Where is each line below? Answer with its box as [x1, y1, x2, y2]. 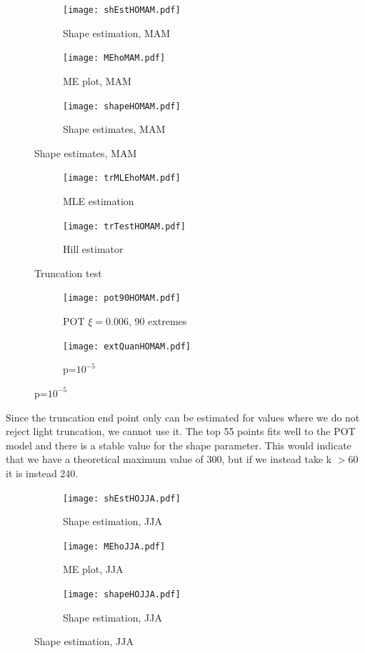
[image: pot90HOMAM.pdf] [63, 293, 181, 304]
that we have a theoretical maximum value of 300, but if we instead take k [6, 452, 332, 467]
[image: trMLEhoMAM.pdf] [63, 173, 181, 184]
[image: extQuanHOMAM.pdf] [63, 341, 191, 352]
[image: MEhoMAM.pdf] [63, 53, 166, 64]
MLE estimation [63, 194, 134, 208]
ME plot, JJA [63, 562, 124, 577]
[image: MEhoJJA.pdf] [63, 541, 166, 552]
